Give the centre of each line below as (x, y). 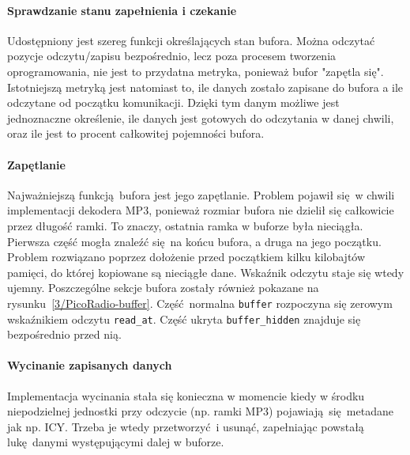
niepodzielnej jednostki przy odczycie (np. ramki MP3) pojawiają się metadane (200, 411)
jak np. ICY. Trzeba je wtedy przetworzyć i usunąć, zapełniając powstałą (186, 426)
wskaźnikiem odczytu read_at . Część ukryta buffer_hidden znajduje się (184, 318)
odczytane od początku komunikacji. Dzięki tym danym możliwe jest (173, 102)
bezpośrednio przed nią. (64, 334)
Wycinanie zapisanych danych (90, 365)
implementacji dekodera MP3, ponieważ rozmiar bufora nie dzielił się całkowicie (201, 210)
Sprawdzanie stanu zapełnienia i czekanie (122, 10)
